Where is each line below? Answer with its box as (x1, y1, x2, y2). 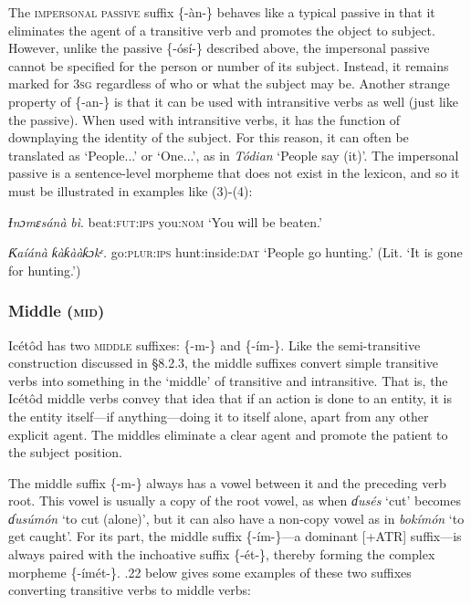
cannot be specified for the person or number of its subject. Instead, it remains (8, 56, 449, 75)
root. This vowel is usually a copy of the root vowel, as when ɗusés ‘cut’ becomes (8, 491, 461, 510)
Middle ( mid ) (8, 299, 105, 322)
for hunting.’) (8, 260, 81, 279)
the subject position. (8, 443, 123, 462)
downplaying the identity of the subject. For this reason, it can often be (8, 128, 409, 147)
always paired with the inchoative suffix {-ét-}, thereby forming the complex (8, 545, 435, 564)
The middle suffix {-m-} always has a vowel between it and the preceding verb (8, 473, 446, 492)
